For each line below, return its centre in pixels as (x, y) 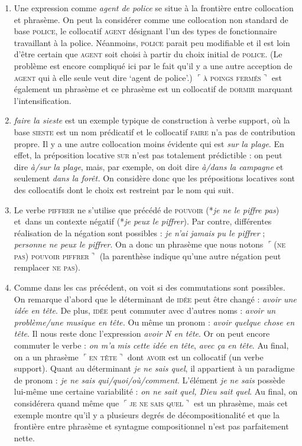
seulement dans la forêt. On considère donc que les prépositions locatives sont (155, 178)
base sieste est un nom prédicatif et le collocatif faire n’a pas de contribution (155, 131)
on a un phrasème (46, 357)
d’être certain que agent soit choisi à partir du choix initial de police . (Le (148, 54)
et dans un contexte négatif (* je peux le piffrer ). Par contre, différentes (143, 221)
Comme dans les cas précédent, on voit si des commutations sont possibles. (150, 287)
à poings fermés (232, 77)
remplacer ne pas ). (47, 267)
